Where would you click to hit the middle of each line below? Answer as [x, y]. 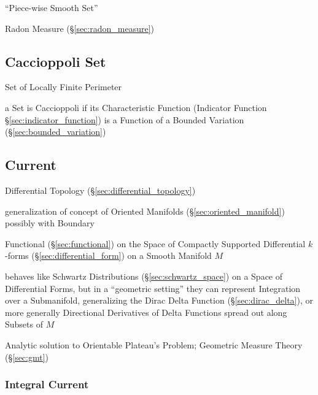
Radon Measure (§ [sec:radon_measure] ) [79, 28]
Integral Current [47, 384]
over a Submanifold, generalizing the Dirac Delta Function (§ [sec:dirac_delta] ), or [159, 300]
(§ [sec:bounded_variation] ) [56, 132]
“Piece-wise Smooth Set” [52, 7]
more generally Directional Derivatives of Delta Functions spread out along [146, 312]
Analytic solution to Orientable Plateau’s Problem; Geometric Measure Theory [154, 344]
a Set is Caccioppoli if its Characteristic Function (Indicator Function [136, 107]
